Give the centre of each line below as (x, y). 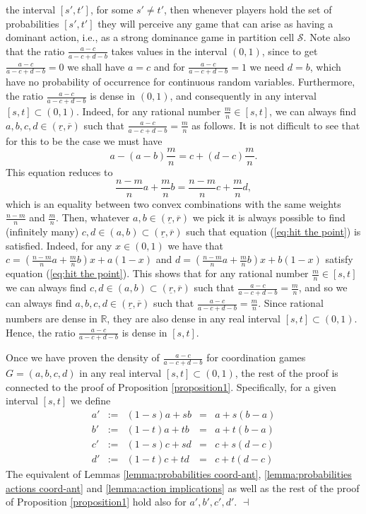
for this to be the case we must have (84, 140)
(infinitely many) (42, 232)
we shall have (96, 66)
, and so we (323, 287)
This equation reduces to (59, 172)
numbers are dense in (52, 318)
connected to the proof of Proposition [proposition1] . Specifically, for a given (171, 386)
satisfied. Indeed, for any (59, 245)
